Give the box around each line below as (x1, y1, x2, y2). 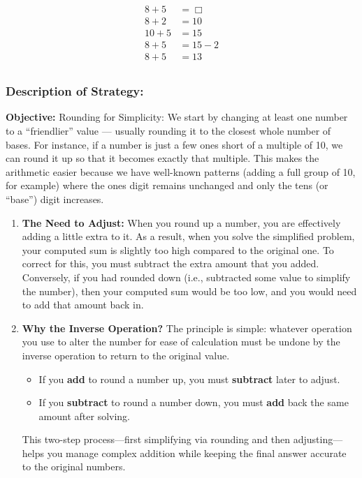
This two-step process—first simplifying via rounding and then (22, 432, 291, 447)
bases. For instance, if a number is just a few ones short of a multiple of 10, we (6, 137, 343, 151)
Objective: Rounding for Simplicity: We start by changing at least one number (6, 110, 348, 124)
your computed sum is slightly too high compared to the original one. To (22, 242, 334, 257)
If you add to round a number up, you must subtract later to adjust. (38, 371, 340, 386)
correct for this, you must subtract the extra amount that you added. (22, 256, 319, 271)
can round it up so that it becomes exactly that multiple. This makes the (6, 151, 319, 165)
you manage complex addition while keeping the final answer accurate (47, 445, 347, 460)
